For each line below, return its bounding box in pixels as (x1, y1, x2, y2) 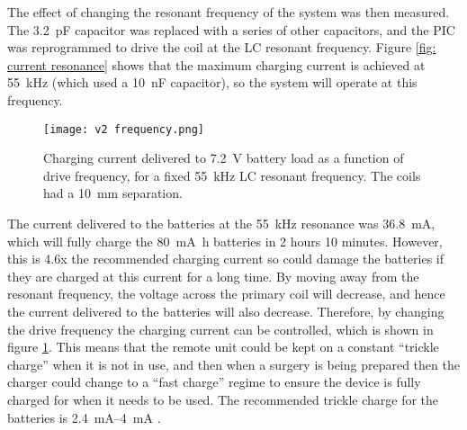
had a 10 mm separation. (43, 184, 183, 202)
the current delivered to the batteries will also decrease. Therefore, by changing (7, 301, 445, 320)
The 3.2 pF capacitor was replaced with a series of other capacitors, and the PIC (7, 20, 455, 39)
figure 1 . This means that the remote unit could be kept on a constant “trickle (7, 337, 439, 356)
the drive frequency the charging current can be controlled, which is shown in (7, 319, 434, 338)
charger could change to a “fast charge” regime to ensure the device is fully (7, 372, 421, 391)
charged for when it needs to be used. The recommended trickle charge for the (7, 390, 439, 408)
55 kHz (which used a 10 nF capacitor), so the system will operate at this (7, 73, 418, 92)
